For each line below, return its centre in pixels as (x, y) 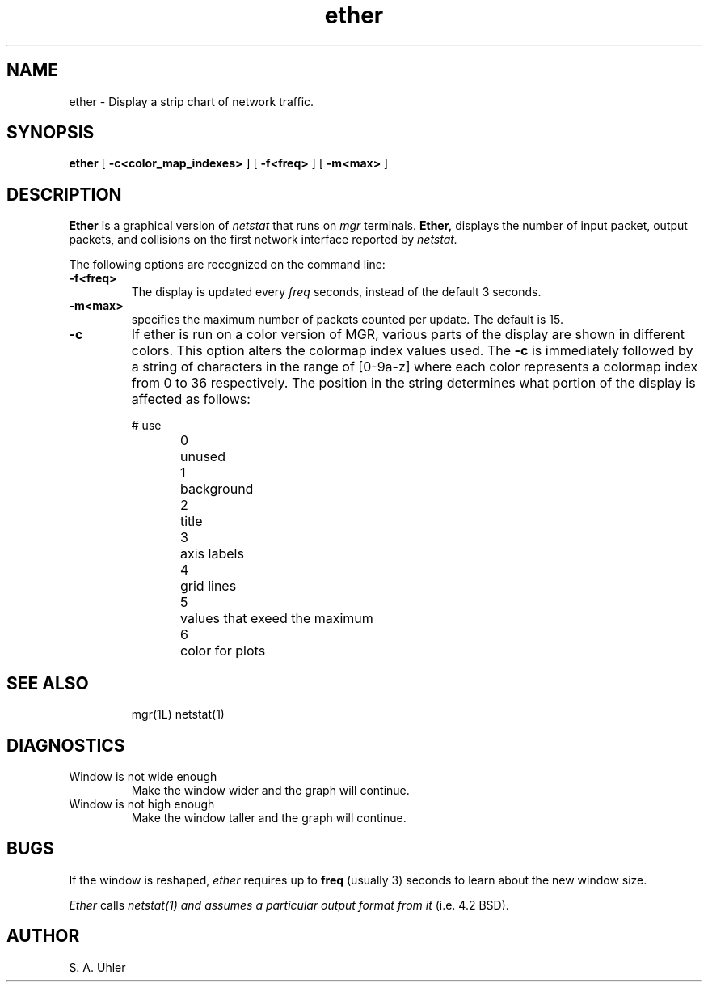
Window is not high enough (142, 804)
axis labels (212, 554)
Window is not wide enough (143, 776)
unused (203, 457)
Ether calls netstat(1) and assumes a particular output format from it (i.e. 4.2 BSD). (289, 905)
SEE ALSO (48, 683)
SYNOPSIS (51, 133)
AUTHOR (43, 936)
